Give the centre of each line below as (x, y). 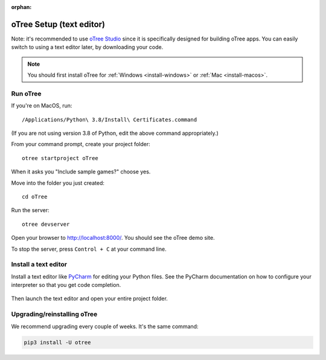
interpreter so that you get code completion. (66, 285)
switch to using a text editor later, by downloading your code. (87, 47)
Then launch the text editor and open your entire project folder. (90, 298)
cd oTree (35, 197)
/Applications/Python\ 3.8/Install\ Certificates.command (110, 120)
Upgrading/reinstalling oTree (54, 314)
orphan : (21, 7)
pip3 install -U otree (57, 342)
